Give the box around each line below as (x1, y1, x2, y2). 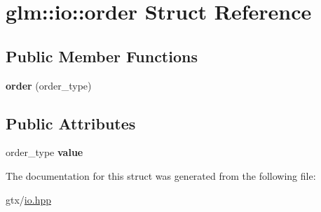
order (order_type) (6, 78, 92, 92)
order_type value (6, 145, 83, 160)
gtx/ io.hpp (6, 192, 51, 206)
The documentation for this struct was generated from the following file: (6, 168, 316, 183)
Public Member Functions (6, 45, 198, 66)
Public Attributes (6, 112, 136, 134)
